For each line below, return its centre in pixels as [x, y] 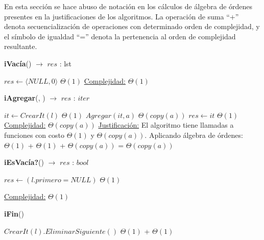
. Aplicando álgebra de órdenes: [194, 135]
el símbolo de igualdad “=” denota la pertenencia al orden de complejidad [120, 36]
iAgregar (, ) [25, 98]
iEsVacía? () [24, 162]
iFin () [14, 213]
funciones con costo [34, 135]
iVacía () [18, 63]
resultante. [21, 46]
